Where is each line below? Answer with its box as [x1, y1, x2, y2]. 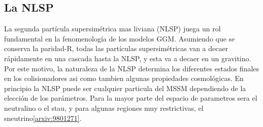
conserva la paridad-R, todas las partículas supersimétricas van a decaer [4, 43, 228, 54]
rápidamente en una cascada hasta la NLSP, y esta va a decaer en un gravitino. [4, 53, 251, 63]
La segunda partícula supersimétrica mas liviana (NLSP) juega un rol [4, 23, 221, 34]
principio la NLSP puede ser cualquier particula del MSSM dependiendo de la [4, 82, 246, 93]
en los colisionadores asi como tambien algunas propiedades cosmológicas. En [4, 73, 244, 83]
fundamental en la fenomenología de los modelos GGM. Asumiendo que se [4, 33, 235, 44]
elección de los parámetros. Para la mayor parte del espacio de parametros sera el [4, 93, 257, 103]
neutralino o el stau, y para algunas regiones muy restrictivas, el [4, 102, 204, 113]
